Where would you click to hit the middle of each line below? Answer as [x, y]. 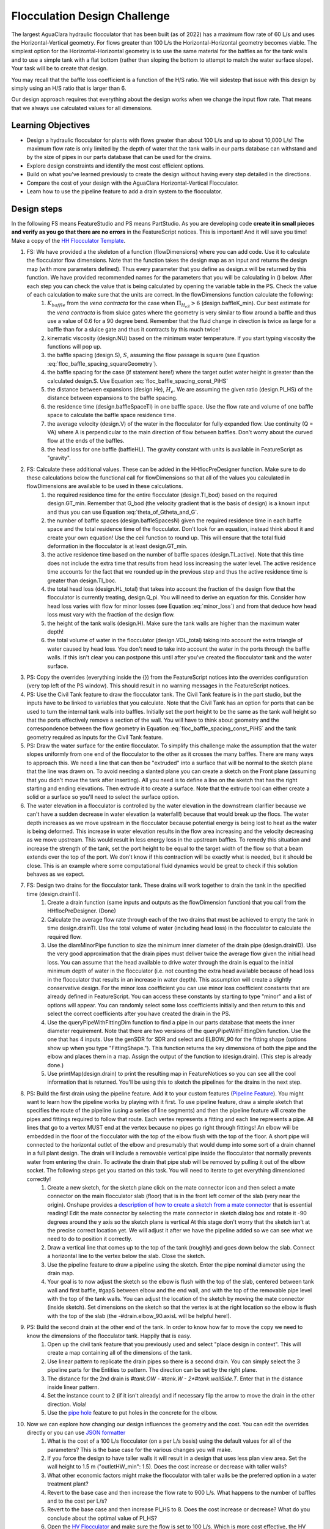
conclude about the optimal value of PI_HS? [102, 1518]
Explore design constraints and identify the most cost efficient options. [116, 166]
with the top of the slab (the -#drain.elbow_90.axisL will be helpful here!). [139, 1316]
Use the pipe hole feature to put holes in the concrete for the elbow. [133, 1413]
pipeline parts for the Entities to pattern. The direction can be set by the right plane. [152, 1370]
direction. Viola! [67, 1404]
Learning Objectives [51, 125]
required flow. [65, 936]
